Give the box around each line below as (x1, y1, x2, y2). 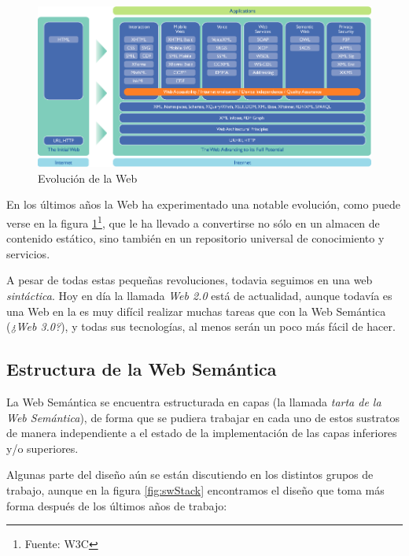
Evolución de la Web (38, 169, 138, 186)
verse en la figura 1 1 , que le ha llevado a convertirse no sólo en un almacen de (6, 212, 380, 231)
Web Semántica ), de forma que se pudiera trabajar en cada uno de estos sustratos (6, 409, 400, 425)
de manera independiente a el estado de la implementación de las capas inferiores (6, 424, 397, 441)
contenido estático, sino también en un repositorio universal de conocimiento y (6, 230, 385, 246)
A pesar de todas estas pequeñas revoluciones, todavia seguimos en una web (6, 272, 373, 288)
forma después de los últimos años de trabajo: (6, 497, 227, 513)
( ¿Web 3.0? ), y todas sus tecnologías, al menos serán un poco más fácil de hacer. (6, 318, 396, 335)
